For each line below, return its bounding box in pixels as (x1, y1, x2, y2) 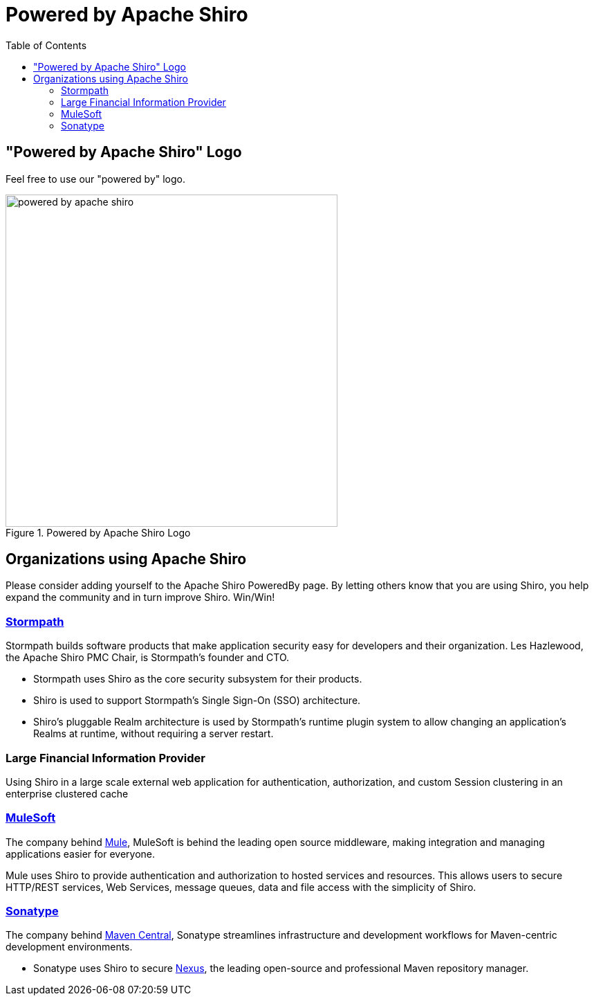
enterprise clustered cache (6, 787, 129, 800)
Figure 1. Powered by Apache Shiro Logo (6, 526, 191, 539)
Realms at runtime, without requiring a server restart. (33, 728, 274, 740)
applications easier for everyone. (6, 847, 156, 860)
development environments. (6, 941, 133, 953)
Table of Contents (6, 39, 87, 51)
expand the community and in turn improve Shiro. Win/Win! (6, 591, 275, 604)
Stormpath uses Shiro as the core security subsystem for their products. (33, 673, 362, 685)
